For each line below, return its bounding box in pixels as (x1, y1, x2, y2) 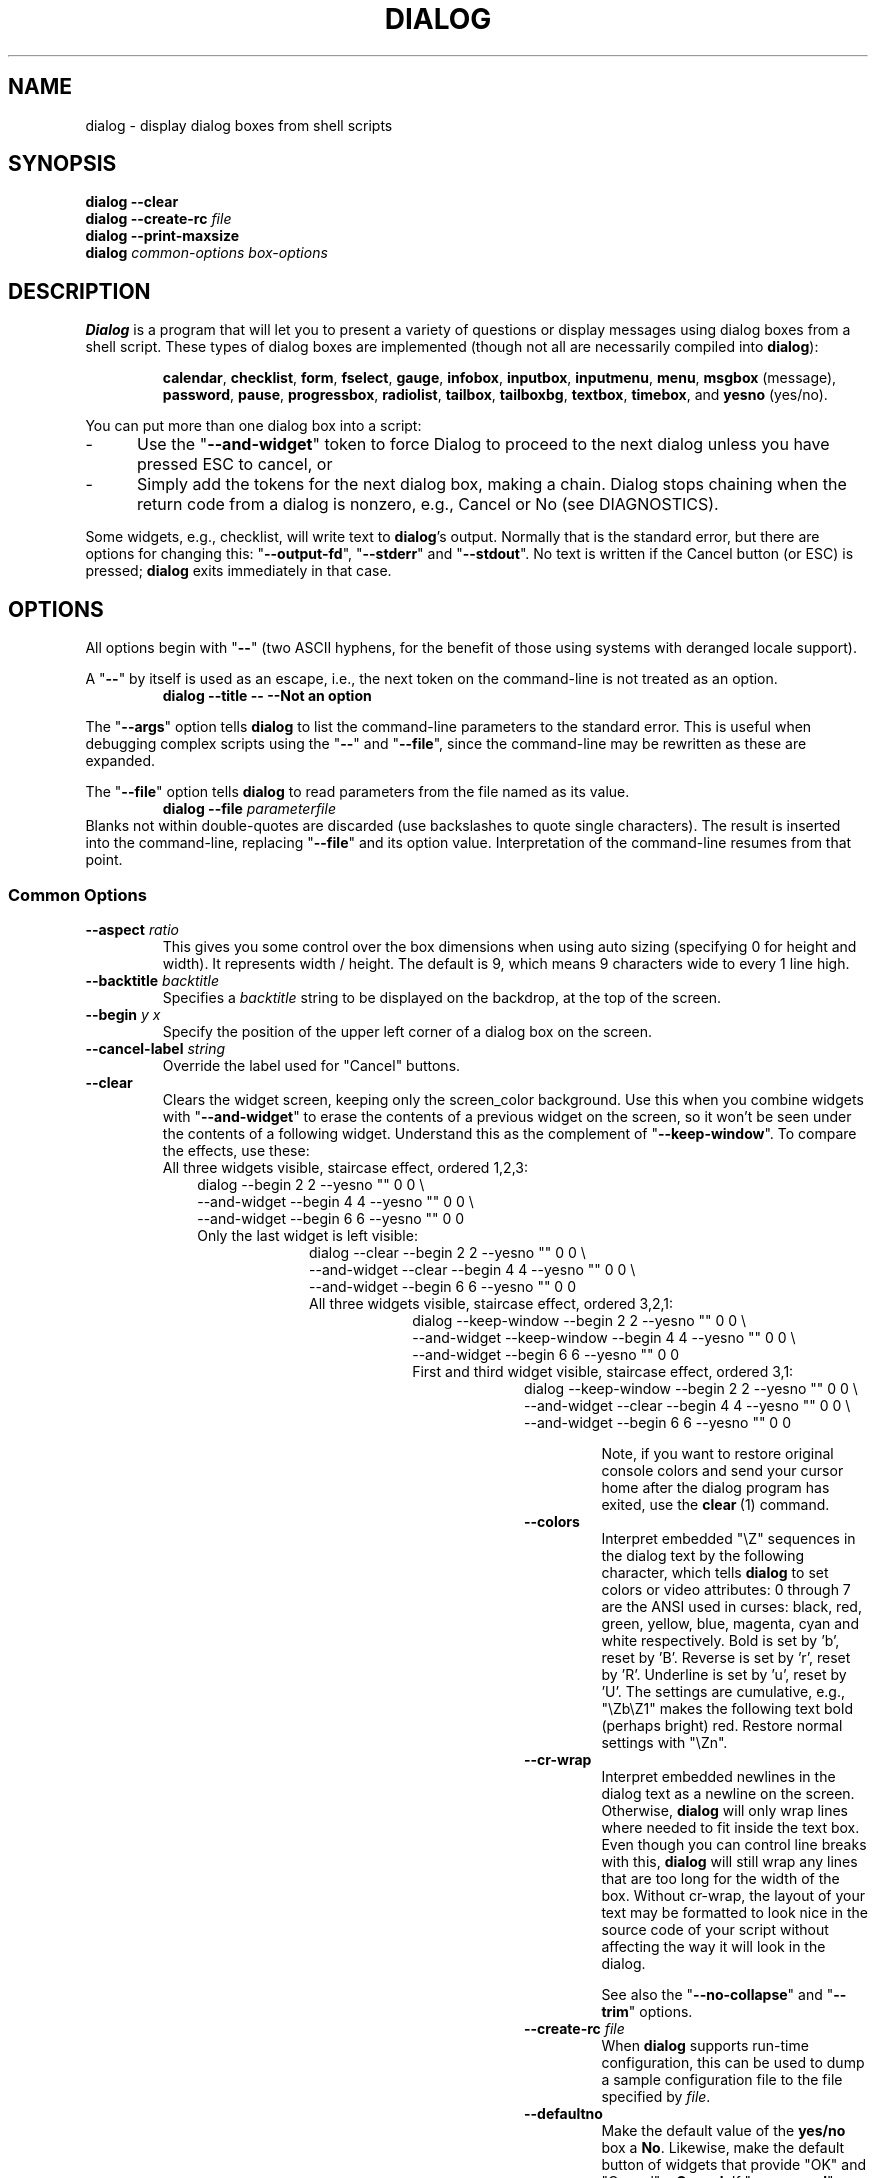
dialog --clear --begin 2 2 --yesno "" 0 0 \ (309, 1243, 586, 1261)
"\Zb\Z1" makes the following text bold (601, 1699, 853, 1717)
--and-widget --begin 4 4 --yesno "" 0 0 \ (197, 1192, 474, 1210)
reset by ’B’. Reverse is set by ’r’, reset (601, 1648, 851, 1666)
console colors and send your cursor (601, 1461, 844, 1479)
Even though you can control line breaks (601, 1835, 867, 1853)
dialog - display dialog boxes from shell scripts (85, 116, 393, 134)
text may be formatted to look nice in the (601, 1903, 868, 1921)
